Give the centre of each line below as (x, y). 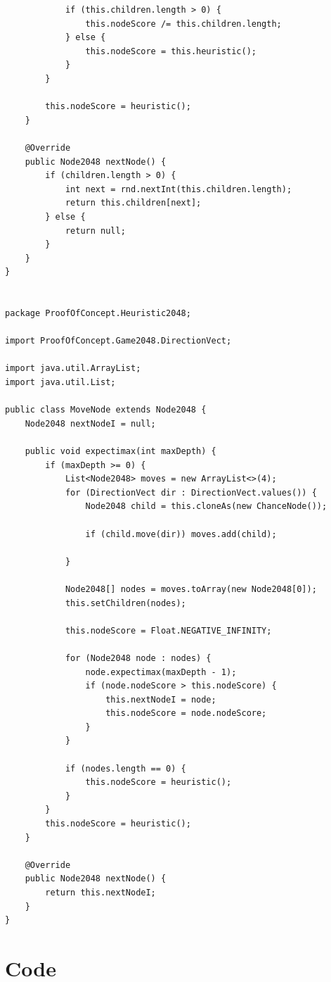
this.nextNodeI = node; (161, 699)
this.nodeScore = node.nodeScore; (186, 713)
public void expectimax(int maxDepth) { (121, 451)
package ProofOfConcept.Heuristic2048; (98, 314)
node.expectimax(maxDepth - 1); (161, 672)
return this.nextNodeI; (100, 893)
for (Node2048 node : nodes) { (138, 658)
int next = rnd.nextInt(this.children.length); (179, 189)
